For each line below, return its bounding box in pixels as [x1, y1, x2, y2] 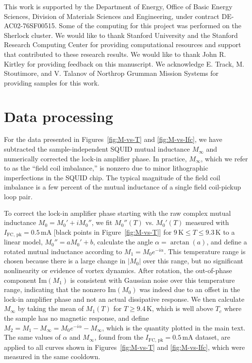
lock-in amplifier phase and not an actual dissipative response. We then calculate [4, 294, 245, 304]
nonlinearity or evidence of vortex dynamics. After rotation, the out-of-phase [4, 265, 232, 276]
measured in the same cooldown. [4, 351, 101, 362]
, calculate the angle [93, 237, 153, 247]
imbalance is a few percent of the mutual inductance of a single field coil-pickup [4, 182, 241, 192]
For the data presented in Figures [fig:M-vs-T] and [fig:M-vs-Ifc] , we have [4, 134, 222, 144]
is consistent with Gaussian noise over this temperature [70, 275, 235, 285]
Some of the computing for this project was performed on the [59, 20, 241, 31]
